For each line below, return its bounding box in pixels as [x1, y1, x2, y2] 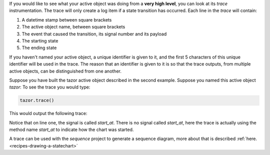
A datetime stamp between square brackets [21, 16, 112, 22]
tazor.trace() [19, 97, 54, 103]
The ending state [21, 45, 57, 51]
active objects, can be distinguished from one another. [9, 68, 122, 74]
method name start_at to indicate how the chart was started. [9, 126, 134, 132]
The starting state [21, 37, 58, 43]
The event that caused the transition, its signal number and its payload [21, 30, 167, 37]
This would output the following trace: [9, 110, 87, 116]
